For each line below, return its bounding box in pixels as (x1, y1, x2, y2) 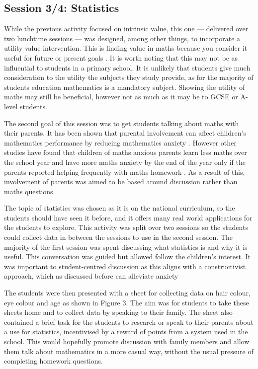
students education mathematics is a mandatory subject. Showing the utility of (4, 81, 245, 92)
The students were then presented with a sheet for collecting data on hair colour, (4, 288, 251, 298)
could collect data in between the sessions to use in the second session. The (4, 232, 233, 242)
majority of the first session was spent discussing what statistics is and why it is (4, 241, 248, 252)
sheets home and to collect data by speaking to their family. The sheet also (4, 307, 233, 317)
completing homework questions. (4, 356, 103, 366)
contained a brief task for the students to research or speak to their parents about (4, 316, 254, 327)
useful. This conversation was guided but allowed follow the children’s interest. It (4, 251, 251, 262)
